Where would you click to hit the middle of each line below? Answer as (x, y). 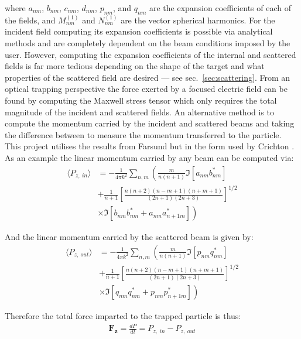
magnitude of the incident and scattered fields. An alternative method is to (139, 112)
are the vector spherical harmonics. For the (198, 20)
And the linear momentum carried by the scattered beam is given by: (129, 237)
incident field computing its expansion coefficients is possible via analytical (139, 31)
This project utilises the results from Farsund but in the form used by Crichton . (150, 146)
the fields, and (30, 20)
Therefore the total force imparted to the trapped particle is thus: (123, 316)
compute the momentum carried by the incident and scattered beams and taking (150, 123)
